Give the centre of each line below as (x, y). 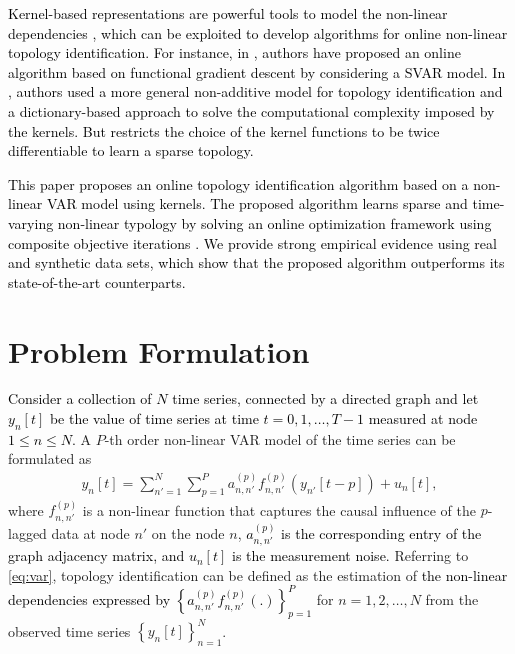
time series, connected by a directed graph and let (325, 398)
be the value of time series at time (154, 418)
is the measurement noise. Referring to (350, 555)
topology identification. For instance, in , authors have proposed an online (234, 52)
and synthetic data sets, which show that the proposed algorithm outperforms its (256, 262)
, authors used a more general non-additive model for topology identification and (255, 91)
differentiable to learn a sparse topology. (131, 150)
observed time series (69, 630)
